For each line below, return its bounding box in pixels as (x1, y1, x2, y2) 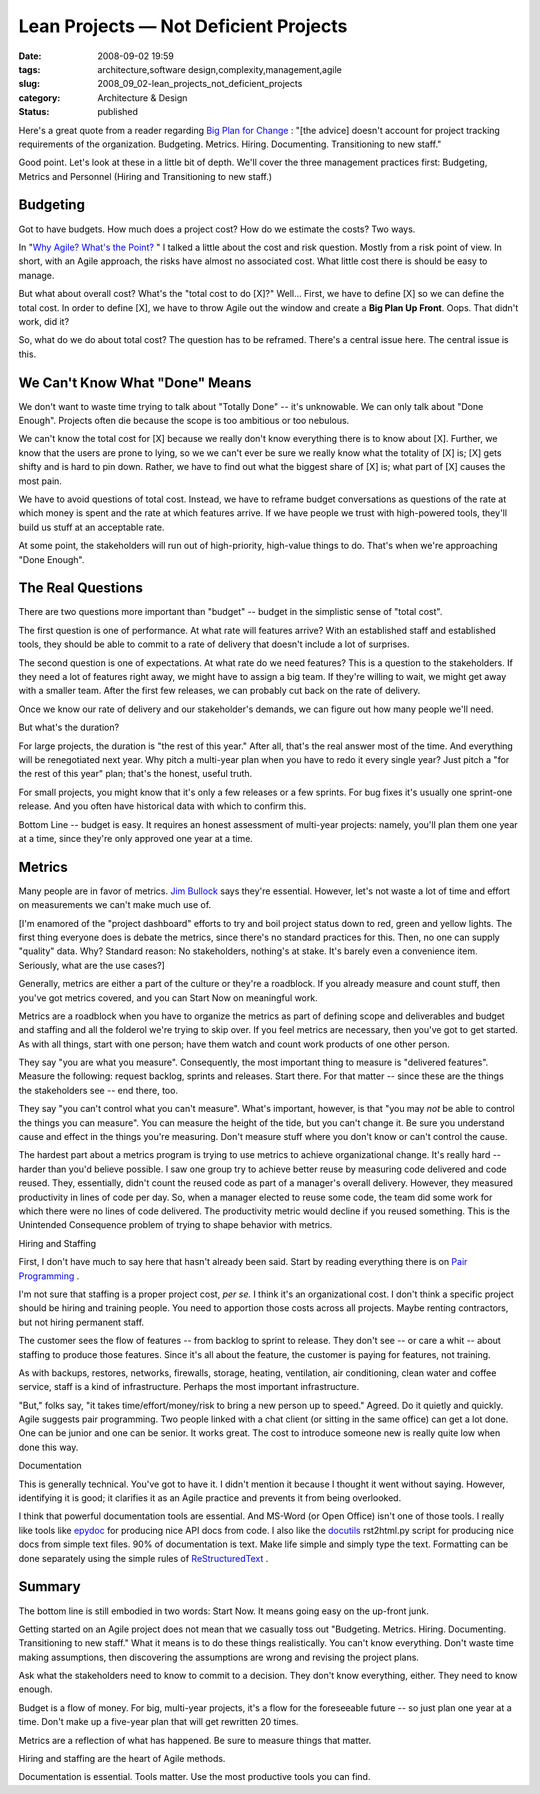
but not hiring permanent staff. (18, 1316, 145, 1328)
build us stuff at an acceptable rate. (18, 521, 165, 533)
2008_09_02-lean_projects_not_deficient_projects (97, 78, 303, 90)
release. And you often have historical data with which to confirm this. (18, 800, 307, 812)
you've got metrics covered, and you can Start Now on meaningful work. (18, 991, 319, 1004)
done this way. (18, 1441, 79, 1453)
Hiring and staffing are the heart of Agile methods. (18, 1753, 226, 1765)
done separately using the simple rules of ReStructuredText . (18, 1552, 269, 1564)
